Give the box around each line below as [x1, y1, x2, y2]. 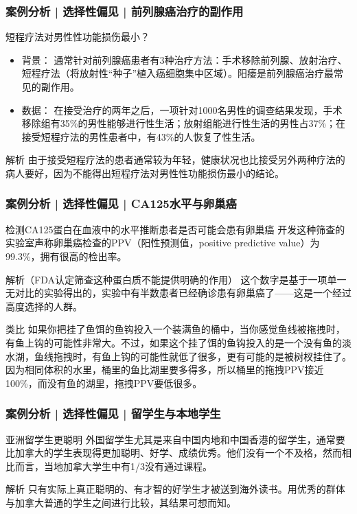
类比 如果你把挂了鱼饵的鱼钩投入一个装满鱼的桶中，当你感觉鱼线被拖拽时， [5, 322, 345, 336]
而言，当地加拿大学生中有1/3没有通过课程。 [14, 458, 212, 473]
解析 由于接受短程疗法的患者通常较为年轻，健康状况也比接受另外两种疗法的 [5, 152, 345, 167]
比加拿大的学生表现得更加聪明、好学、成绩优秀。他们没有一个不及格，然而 [5, 445, 342, 460]
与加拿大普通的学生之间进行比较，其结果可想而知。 [5, 495, 236, 509]
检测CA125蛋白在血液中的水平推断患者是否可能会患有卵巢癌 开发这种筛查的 [5, 222, 345, 236]
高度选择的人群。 [5, 299, 82, 313]
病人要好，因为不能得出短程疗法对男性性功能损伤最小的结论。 [5, 165, 284, 180]
